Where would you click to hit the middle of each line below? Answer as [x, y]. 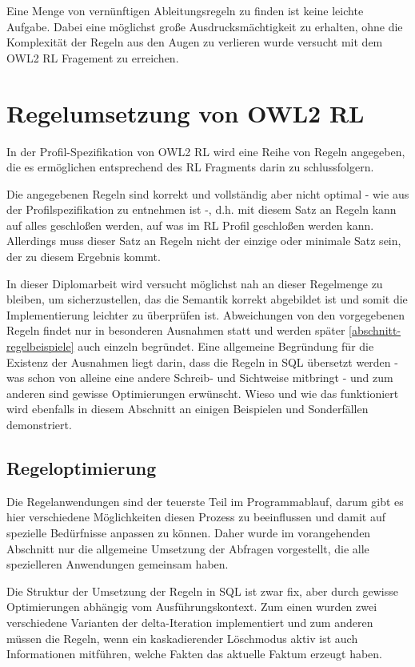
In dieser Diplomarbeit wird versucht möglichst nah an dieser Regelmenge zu [195, 283]
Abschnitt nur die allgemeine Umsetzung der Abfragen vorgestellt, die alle [188, 548]
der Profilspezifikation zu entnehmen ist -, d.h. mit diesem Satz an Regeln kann [202, 209]
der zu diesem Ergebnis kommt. [84, 257]
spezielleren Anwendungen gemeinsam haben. [118, 564]
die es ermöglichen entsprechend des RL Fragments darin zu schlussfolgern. [190, 167]
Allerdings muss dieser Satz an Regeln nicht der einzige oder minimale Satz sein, [204, 241]
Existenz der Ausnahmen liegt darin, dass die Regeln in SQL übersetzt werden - [202, 362]
